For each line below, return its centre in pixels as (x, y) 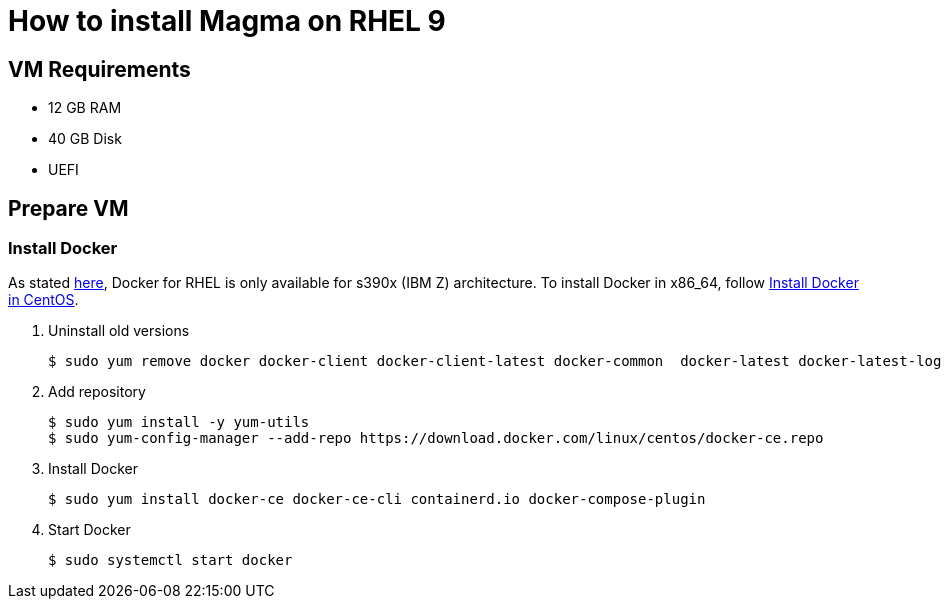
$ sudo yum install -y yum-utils (179, 422)
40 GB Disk (85, 139)
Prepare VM (68, 208)
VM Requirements (99, 69)
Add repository (97, 392)
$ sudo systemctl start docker (170, 560)
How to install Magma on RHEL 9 (227, 21)
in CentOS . (43, 300)
